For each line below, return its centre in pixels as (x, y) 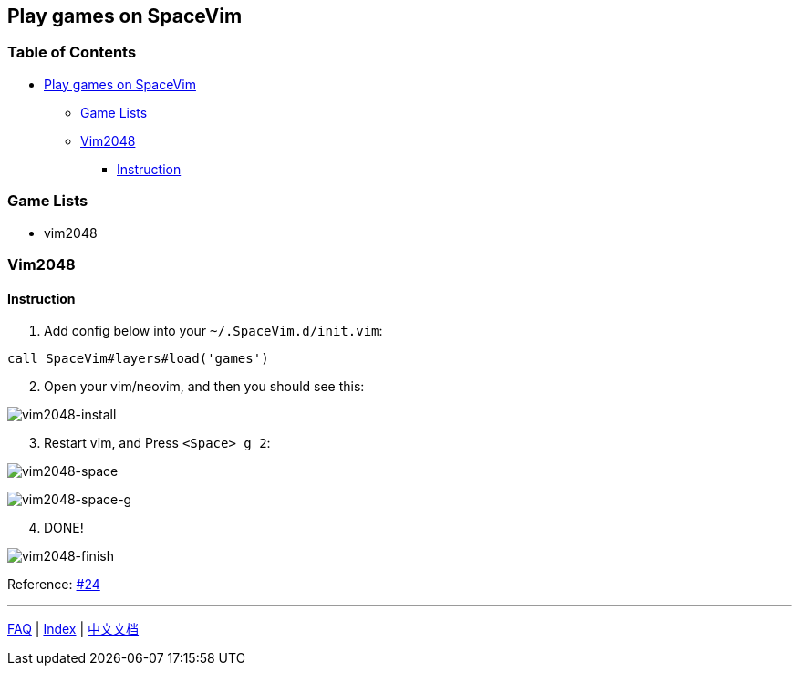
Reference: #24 (54, 585)
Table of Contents (72, 52)
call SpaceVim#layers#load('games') (138, 359)
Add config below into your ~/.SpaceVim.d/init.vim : (213, 331)
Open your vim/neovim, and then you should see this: (204, 387)
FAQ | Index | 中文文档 (73, 629)
